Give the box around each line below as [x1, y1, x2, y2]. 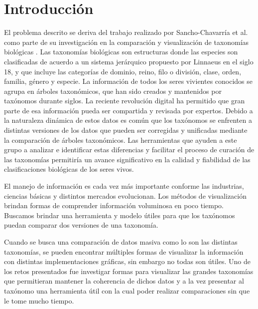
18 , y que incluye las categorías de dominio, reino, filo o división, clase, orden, [4, 66, 242, 76]
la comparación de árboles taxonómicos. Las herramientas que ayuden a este [4, 134, 237, 145]
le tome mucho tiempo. [4, 295, 74, 306]
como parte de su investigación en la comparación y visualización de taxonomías [4, 36, 249, 47]
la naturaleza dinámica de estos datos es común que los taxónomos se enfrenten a [4, 115, 252, 125]
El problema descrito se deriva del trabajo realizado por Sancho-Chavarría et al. [4, 27, 248, 37]
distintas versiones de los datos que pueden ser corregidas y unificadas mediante [4, 125, 248, 135]
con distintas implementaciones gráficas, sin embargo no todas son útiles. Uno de [4, 256, 251, 267]
